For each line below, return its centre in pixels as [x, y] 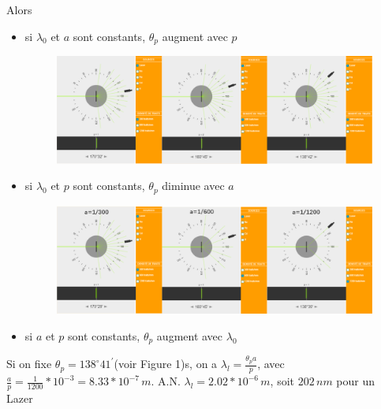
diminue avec [193, 186]
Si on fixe [29, 364]
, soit [282, 381]
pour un [356, 381]
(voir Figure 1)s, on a [166, 364]
